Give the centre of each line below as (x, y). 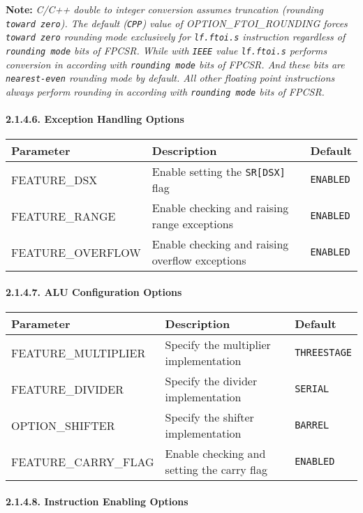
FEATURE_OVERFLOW (76, 252)
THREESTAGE (323, 353)
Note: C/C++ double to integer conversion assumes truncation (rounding (164, 9)
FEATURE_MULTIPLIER (79, 352)
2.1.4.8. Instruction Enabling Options (97, 501)
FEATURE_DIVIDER (67, 389)
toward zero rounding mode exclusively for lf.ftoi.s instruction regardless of (176, 37)
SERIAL (312, 389)
